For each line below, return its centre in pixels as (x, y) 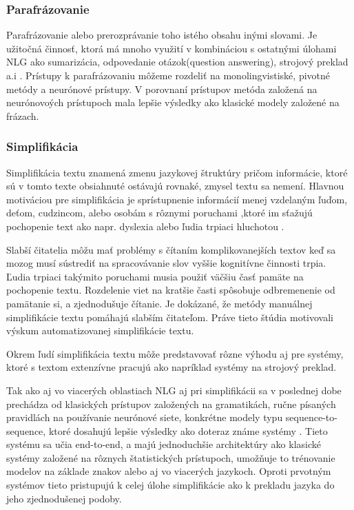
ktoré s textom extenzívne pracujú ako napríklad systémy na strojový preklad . (171, 367)
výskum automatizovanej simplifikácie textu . (100, 330)
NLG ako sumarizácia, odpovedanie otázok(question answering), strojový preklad (177, 62)
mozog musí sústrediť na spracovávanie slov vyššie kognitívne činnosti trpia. (166, 263)
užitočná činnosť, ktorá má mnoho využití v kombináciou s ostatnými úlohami (171, 48)
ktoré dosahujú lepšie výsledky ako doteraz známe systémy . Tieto (188, 430)
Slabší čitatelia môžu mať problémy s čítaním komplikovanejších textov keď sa (171, 249)
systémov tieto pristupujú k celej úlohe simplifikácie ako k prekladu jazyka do (170, 485)
